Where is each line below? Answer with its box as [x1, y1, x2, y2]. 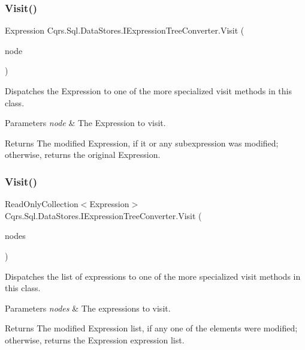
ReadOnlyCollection [5, 198, 78, 210]
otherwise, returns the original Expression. [5, 148, 161, 161]
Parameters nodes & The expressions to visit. [5, 301, 171, 314]
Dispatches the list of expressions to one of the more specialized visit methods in [5, 270, 301, 282]
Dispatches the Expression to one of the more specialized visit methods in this [5, 85, 292, 97]
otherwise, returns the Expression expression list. [5, 333, 185, 346]
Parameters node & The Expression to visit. [5, 116, 166, 129]
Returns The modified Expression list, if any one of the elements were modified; [5, 322, 298, 334]
